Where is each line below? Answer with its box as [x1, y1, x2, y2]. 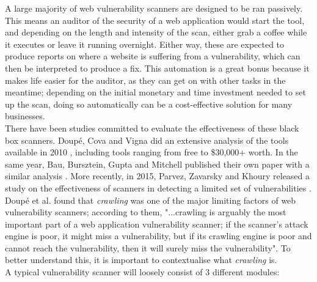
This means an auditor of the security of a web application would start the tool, [5, 13, 305, 26]
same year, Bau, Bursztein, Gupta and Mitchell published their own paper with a [5, 157, 310, 170]
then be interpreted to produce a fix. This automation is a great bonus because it [5, 61, 310, 74]
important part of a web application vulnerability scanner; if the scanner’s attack [5, 217, 308, 230]
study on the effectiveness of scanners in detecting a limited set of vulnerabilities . [5, 181, 312, 194]
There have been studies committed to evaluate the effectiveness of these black [5, 121, 299, 134]
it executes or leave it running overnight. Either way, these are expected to [5, 37, 285, 50]
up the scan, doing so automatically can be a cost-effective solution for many [5, 97, 293, 110]
